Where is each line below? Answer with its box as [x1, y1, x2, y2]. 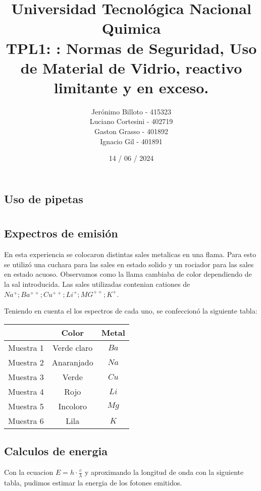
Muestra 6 [8, 414, 44, 426]
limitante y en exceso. [54, 77, 209, 97]
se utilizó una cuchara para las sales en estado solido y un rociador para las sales [4, 259, 254, 269]
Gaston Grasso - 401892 [94, 126, 168, 137]
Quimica [101, 18, 161, 38]
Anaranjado [51, 356, 93, 368]
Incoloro [58, 400, 87, 412]
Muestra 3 [8, 371, 44, 383]
